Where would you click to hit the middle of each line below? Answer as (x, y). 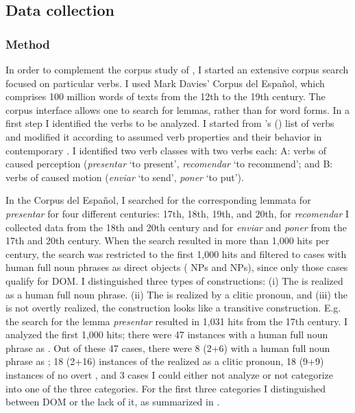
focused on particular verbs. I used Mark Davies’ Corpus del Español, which (165, 83)
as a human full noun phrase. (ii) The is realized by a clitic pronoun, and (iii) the (176, 294)
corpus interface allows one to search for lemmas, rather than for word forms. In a (177, 109)
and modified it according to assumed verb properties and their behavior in (164, 136)
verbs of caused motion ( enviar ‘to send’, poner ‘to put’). (125, 177)
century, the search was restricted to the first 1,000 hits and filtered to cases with (176, 253)
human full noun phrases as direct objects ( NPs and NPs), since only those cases (177, 267)
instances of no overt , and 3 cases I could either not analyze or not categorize (169, 375)
